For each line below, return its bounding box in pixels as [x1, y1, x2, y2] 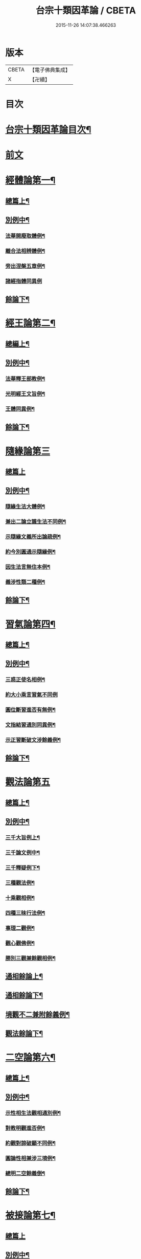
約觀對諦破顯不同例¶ [5, 1139, 56, 1147]
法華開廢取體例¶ [5, 232, 45, 239]
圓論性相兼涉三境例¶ [5, 1154, 56, 1161]
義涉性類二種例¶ [5, 578, 45, 586]
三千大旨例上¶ [5, 834, 40, 841]
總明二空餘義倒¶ [5, 1170, 45, 1177]
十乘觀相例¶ [5, 894, 35, 901]
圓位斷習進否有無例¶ [5, 706, 56, 713]
